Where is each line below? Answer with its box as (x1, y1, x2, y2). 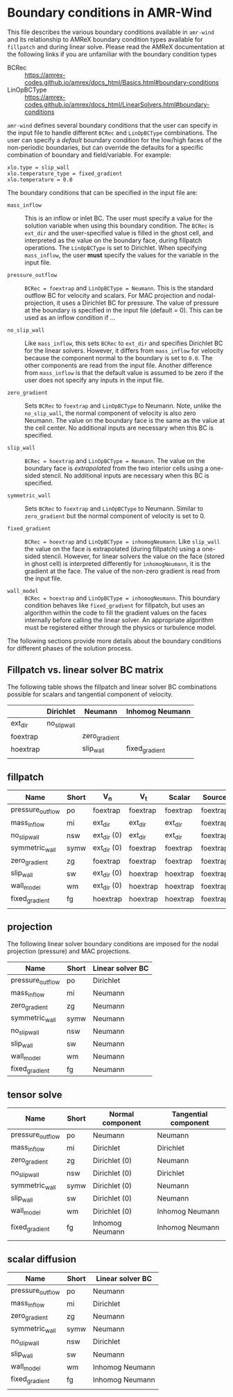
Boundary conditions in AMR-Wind (7, 5, 213, 21)
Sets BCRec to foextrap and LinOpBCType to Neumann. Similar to (24, 504, 203, 512)
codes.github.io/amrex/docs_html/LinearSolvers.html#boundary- (24, 100, 210, 108)
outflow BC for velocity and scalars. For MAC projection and (24, 291, 196, 299)
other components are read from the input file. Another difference (24, 361, 213, 369)
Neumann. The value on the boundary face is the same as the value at (24, 416, 225, 424)
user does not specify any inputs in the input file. (24, 376, 164, 384)
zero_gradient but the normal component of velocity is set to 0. (24, 512, 206, 520)
